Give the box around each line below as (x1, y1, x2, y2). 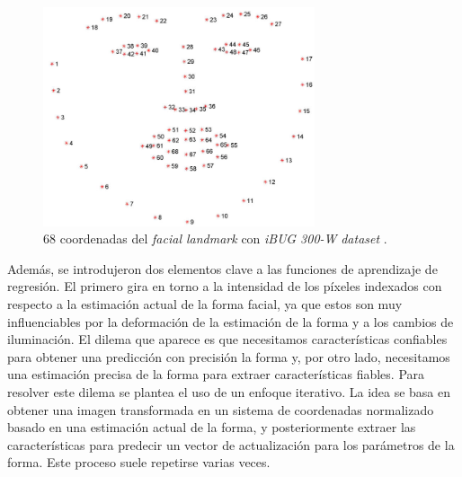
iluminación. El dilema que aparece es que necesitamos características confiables (7, 330, 448, 349)
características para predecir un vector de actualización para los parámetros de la (7, 435, 455, 454)
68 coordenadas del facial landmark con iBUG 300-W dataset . (43, 229, 387, 248)
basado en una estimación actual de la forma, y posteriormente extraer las (7, 418, 416, 437)
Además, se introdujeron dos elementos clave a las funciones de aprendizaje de (7, 259, 438, 278)
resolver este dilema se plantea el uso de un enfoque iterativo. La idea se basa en (7, 383, 451, 402)
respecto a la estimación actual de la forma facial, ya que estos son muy (7, 295, 403, 314)
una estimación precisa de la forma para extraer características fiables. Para (7, 365, 425, 384)
